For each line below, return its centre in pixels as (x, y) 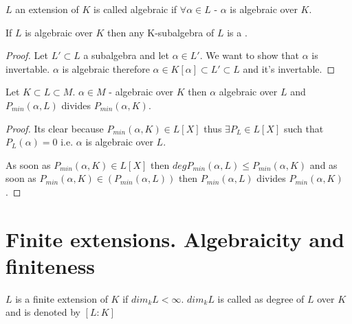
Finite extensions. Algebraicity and (175, 239)
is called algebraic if (135, 9)
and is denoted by (43, 312)
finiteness (51, 265)
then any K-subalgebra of (161, 32)
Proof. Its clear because (55, 128)
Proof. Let (27, 55)
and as (323, 164)
